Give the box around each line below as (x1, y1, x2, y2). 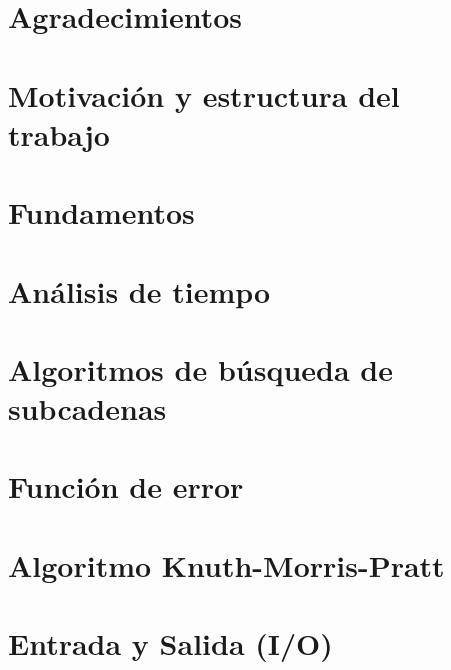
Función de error (8, 466, 244, 507)
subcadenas (8, 388, 167, 429)
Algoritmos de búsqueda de (8, 348, 393, 389)
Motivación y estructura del (8, 74, 400, 115)
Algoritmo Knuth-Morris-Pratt (8, 544, 445, 585)
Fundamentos (8, 192, 195, 233)
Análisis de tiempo (8, 270, 271, 311)
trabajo (8, 113, 110, 154)
